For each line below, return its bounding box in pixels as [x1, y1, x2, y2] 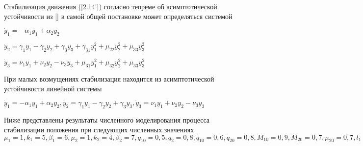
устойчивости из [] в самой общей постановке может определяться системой [4, 11, 233, 21]
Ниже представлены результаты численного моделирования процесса [4, 115, 210, 125]
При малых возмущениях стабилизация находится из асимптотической [4, 73, 214, 83]
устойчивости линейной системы [4, 83, 102, 93]
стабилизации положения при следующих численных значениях [4, 124, 194, 134]
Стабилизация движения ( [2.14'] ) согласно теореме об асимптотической [4, 1, 217, 11]
